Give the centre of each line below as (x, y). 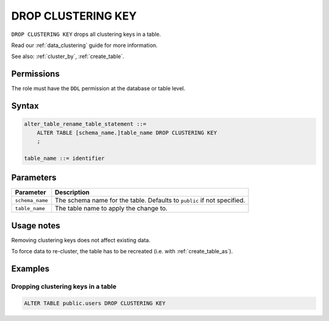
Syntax (25, 106)
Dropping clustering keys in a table (64, 286)
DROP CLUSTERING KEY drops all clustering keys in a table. (86, 34)
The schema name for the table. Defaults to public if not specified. (150, 200)
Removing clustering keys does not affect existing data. (81, 240)
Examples (30, 269)
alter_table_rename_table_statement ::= (85, 124)
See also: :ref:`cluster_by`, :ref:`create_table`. (68, 56)
